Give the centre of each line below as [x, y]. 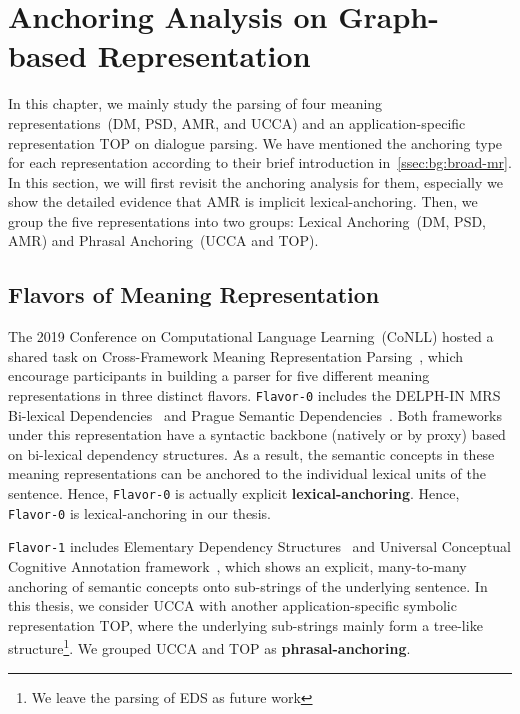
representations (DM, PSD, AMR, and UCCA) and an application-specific [237, 122]
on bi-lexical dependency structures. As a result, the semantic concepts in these [251, 453]
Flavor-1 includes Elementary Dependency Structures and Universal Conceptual [259, 546]
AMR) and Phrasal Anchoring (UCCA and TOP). [163, 240]
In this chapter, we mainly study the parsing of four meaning [195, 103]
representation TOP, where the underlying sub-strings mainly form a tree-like [245, 624]
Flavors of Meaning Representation [194, 294]
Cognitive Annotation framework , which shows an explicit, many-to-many [237, 566]
